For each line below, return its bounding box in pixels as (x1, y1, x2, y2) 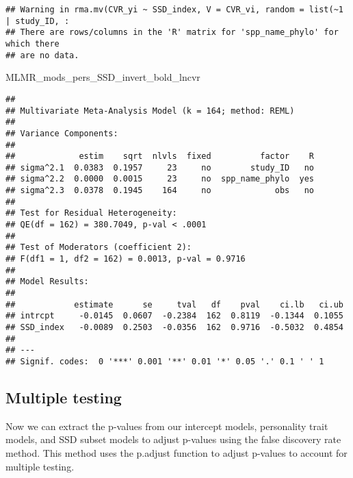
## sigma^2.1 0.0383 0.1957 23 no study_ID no (5, 162, 315, 173)
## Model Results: (5, 277, 89, 287)
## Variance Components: (5, 128, 118, 138)
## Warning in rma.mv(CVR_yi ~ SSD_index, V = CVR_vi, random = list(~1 (5, 5, 343, 14)
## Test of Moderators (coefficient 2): (5, 242, 192, 253)
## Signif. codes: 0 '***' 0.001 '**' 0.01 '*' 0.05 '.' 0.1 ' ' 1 (5, 356, 324, 366)
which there (5, 38, 60, 49)
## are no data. (5, 50, 79, 60)
